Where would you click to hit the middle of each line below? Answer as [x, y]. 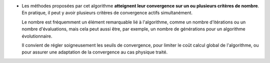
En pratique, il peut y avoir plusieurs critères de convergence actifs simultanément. [107, 13]
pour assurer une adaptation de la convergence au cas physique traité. [94, 52]
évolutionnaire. [37, 36]
